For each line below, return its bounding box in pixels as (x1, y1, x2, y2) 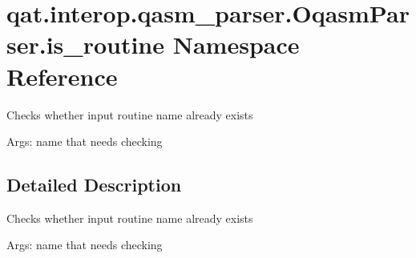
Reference (6, 59, 118, 92)
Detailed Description (6, 172, 182, 197)
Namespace (172, 28, 300, 61)
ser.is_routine (6, 28, 165, 61)
